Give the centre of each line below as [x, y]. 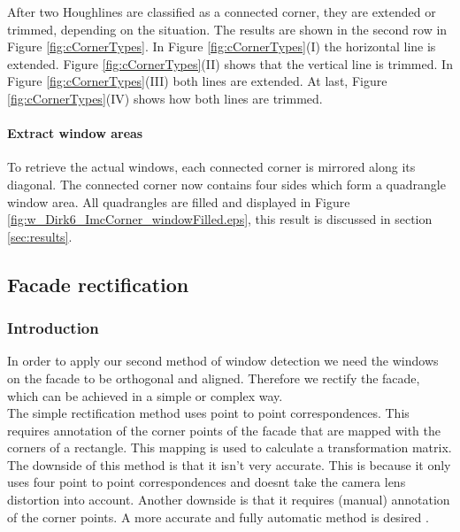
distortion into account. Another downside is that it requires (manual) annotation [229, 500]
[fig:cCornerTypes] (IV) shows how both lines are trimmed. [165, 98]
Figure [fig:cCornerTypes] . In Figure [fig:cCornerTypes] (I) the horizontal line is [222, 46]
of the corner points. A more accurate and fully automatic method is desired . [218, 517]
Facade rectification [98, 284]
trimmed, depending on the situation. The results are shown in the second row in [227, 29]
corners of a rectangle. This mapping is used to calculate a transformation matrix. [230, 447]
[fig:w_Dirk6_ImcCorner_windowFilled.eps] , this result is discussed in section [220, 219]
